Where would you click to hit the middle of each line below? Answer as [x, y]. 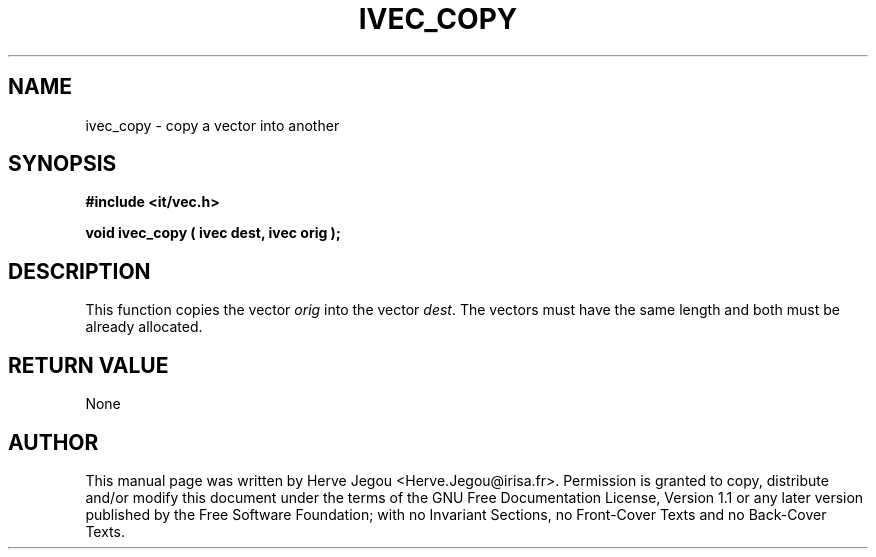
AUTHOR [53, 442]
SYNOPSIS [62, 164]
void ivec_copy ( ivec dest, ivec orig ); [213, 233]
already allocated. [144, 327]
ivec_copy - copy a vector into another [212, 125]
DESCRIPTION [79, 271]
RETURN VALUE [88, 365]
